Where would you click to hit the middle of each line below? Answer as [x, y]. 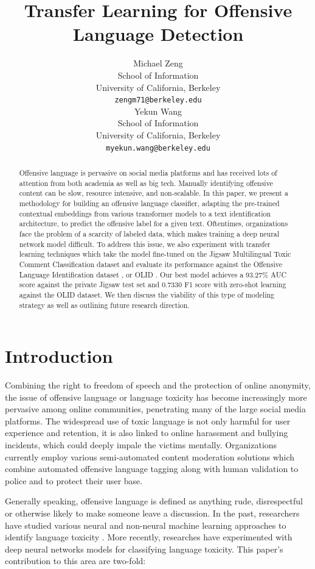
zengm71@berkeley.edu [158, 100]
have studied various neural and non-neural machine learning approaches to [146, 525]
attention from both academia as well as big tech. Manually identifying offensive [146, 183]
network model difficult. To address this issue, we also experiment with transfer [145, 244]
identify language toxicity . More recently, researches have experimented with [149, 537]
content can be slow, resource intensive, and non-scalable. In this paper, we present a [154, 193]
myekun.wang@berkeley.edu [158, 148]
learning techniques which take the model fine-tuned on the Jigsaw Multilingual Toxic [155, 254]
